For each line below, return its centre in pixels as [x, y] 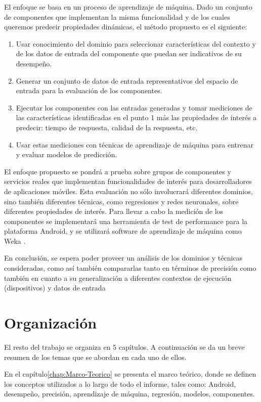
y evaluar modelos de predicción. [67, 154]
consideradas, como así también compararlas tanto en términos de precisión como [130, 268]
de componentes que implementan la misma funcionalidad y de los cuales [117, 16]
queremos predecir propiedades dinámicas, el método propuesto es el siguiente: [126, 27]
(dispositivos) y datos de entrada [55, 288]
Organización [51, 323]
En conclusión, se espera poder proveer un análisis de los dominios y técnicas [123, 258]
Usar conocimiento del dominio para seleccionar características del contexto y [136, 43]
